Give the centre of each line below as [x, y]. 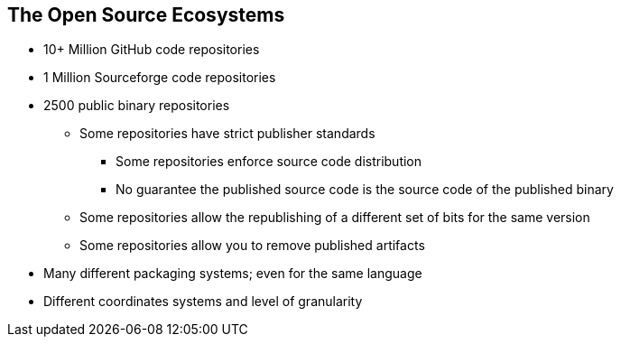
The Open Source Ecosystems [146, 15]
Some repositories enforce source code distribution [269, 162]
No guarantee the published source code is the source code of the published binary [365, 190]
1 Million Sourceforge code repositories [160, 78]
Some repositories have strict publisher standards [227, 134]
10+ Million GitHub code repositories [152, 50]
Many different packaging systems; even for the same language [233, 274]
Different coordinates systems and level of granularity [203, 302]
